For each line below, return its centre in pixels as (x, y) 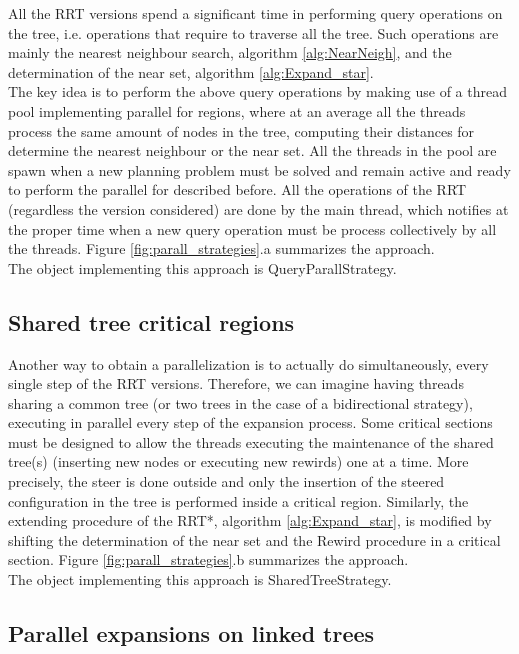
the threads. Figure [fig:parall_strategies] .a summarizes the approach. (221, 248)
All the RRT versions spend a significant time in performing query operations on (255, 13)
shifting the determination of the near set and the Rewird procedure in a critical (254, 539)
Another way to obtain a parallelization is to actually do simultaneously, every (248, 363)
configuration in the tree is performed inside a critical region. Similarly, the (238, 500)
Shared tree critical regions (151, 321)
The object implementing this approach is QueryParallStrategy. (202, 267)
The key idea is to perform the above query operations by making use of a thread (257, 91)
